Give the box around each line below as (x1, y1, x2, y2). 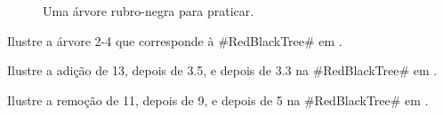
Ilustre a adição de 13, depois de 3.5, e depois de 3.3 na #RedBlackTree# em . (7, 61, 438, 80)
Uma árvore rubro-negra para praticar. (43, 2, 254, 19)
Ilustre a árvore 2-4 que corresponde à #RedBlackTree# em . (7, 31, 342, 50)
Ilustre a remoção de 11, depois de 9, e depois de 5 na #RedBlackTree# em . (7, 90, 429, 109)
